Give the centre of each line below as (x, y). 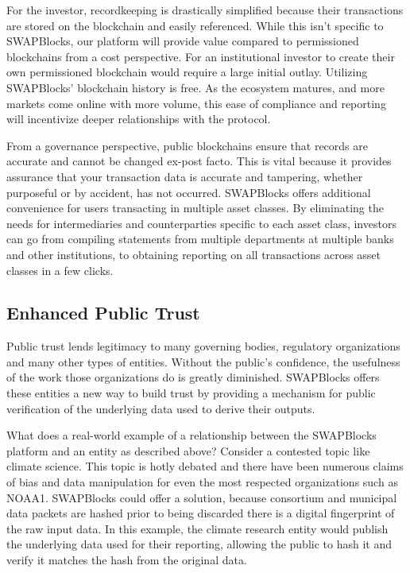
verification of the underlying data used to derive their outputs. (161, 408)
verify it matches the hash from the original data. (127, 560)
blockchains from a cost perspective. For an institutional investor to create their (201, 56)
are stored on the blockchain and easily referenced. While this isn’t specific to (195, 25)
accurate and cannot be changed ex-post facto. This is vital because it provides (199, 161)
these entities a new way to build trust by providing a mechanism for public (191, 393)
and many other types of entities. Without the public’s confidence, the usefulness (203, 361)
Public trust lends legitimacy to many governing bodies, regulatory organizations (203, 346)
